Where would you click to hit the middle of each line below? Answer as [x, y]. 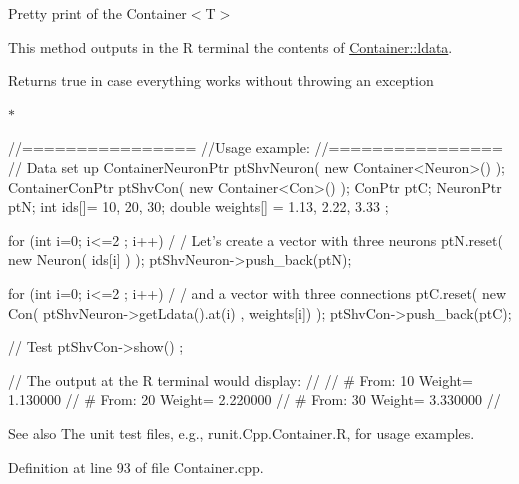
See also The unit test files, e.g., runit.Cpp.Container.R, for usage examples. [241, 432]
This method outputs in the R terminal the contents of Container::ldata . [230, 46]
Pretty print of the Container [97, 13]
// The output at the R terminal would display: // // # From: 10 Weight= [240, 379]
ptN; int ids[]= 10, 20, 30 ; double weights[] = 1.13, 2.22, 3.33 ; [198, 206]
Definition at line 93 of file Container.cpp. [136, 466]
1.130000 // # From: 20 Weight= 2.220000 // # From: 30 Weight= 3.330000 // [254, 399]
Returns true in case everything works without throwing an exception [221, 80]
